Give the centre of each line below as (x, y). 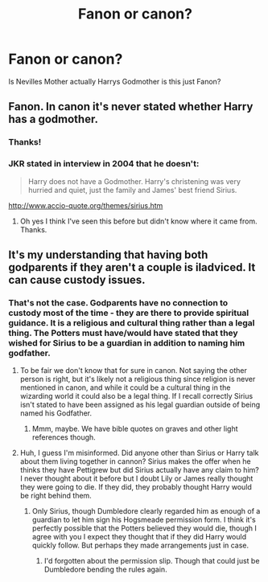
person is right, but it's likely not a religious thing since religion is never (138, 379)
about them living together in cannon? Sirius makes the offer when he (135, 461)
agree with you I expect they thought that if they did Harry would (139, 537)
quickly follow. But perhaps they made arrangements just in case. (140, 545)
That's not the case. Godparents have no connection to (118, 302)
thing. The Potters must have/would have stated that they (124, 333)
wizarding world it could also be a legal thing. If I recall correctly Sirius (136, 396)
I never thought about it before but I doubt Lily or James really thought (136, 478)
